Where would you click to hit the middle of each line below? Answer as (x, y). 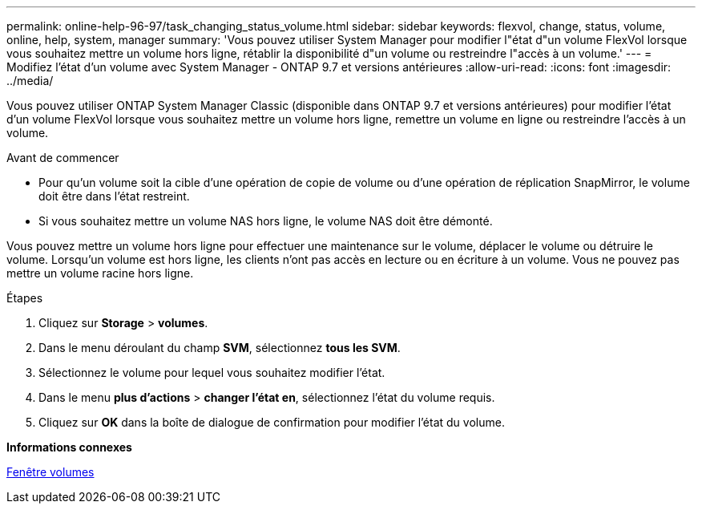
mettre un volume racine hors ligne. (100, 273)
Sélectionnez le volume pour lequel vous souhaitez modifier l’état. (212, 372)
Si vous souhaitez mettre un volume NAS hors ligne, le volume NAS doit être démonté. (266, 221)
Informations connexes (69, 447)
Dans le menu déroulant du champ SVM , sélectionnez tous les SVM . (220, 348)
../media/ (30, 81)
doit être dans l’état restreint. (114, 196)
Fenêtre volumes (50, 472)
